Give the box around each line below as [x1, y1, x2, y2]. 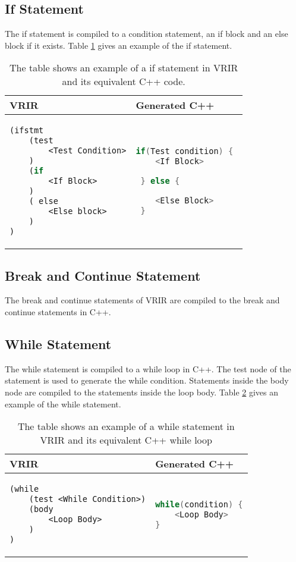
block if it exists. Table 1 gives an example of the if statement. [5, 39, 232, 51]
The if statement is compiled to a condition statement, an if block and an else [5, 27, 288, 40]
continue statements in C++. [5, 306, 111, 318]
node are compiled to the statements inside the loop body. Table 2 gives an [5, 386, 278, 398]
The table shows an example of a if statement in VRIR [10, 61, 238, 75]
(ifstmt [10, 125, 44, 136]
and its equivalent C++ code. [62, 74, 185, 89]
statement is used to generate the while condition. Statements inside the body [5, 374, 289, 387]
